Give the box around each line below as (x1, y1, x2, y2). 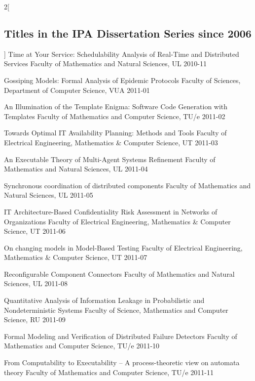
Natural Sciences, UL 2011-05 (4, 190, 93, 200)
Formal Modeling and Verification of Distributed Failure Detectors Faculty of (4, 331, 237, 341)
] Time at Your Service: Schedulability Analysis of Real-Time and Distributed (4, 48, 239, 59)
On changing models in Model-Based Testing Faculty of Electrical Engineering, (4, 242, 243, 253)
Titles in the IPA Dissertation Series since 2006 (4, 25, 252, 41)
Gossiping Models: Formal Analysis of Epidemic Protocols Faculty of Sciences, (4, 75, 241, 85)
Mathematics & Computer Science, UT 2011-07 (4, 252, 147, 262)
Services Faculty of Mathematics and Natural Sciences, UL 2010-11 (4, 58, 207, 69)
